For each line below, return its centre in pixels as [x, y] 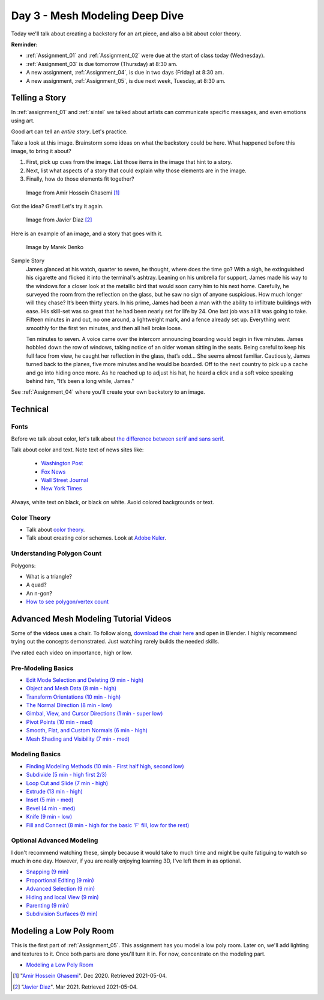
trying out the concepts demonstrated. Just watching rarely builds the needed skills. [115, 642]
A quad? [37, 585]
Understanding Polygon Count [56, 553]
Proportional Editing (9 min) [60, 880]
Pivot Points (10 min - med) [59, 722]
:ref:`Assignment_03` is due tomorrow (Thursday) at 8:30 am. [102, 64]
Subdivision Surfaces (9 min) [62, 914]
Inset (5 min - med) [50, 800]
